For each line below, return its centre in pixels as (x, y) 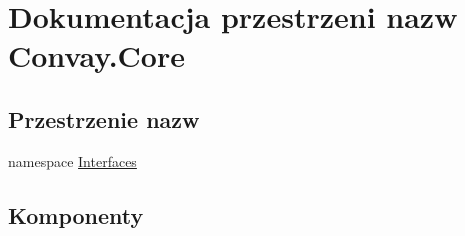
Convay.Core (96, 55)
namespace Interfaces (72, 160)
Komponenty (76, 214)
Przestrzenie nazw (104, 118)
